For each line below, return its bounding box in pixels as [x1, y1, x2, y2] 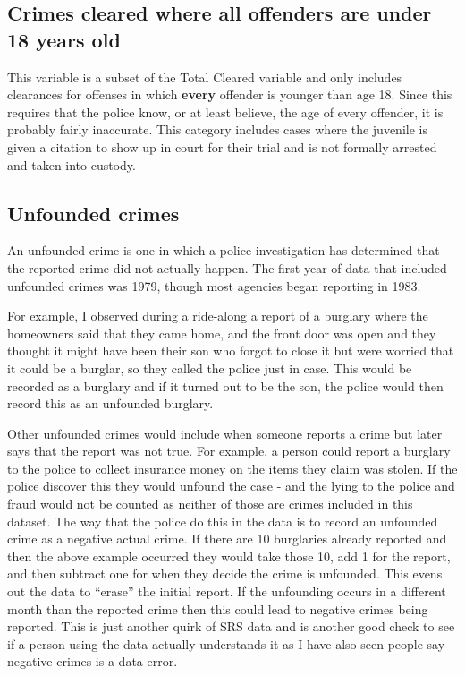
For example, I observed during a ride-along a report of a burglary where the [7, 306, 428, 325]
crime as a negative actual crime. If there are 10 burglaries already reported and [7, 529, 447, 548]
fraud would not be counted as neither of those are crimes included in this [7, 494, 413, 513]
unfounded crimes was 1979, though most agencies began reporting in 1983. [7, 276, 421, 295]
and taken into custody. [7, 155, 136, 174]
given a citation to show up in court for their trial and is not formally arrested [7, 137, 437, 156]
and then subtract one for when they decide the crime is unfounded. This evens [7, 564, 443, 583]
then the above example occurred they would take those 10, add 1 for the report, [7, 546, 451, 565]
